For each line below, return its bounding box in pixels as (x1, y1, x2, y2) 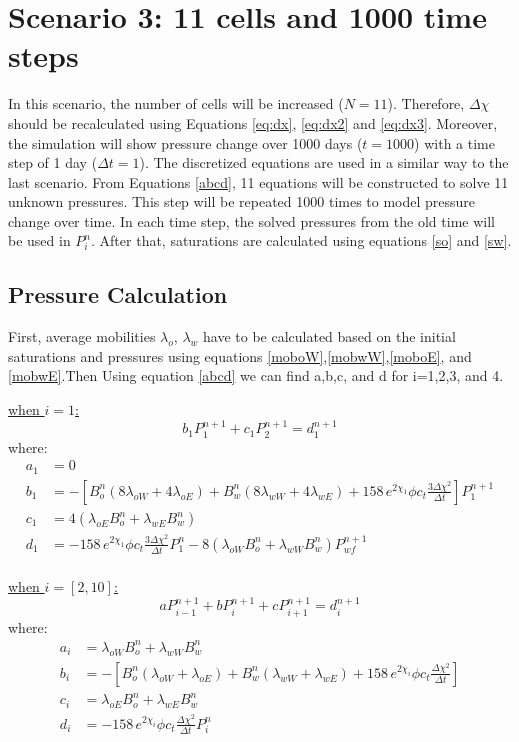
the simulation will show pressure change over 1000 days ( (8, 132, 363, 153)
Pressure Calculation (8, 279, 228, 310)
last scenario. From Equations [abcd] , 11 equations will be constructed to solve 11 (8, 171, 509, 192)
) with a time (414, 132, 495, 153)
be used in (8, 230, 71, 251)
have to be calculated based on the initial (203, 326, 456, 347)
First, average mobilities (8, 326, 156, 347)
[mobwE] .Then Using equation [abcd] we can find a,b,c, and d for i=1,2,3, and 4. (8, 365, 504, 386)
